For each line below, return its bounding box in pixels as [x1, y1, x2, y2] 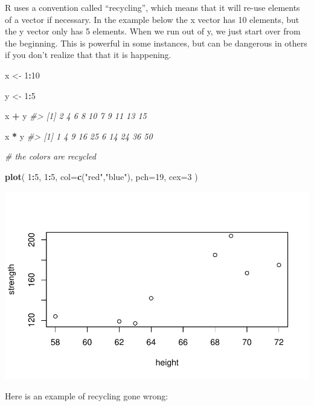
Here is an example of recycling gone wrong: [5, 389, 168, 402]
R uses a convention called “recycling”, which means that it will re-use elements [5, 1, 300, 13]
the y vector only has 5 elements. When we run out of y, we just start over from [5, 25, 301, 37]
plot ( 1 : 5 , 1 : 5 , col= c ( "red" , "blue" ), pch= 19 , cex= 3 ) [5, 170, 198, 182]
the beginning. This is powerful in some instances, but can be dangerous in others [5, 36, 307, 49]
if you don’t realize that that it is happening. [5, 48, 171, 61]
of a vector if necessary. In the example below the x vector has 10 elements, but [5, 13, 300, 25]
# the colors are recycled [5, 150, 96, 163]
